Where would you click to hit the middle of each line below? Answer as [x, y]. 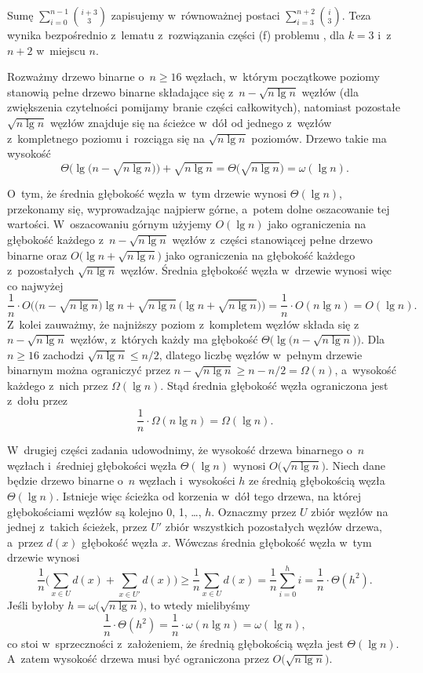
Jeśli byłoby [36, 605]
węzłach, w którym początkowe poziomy [283, 76]
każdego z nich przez [58, 385]
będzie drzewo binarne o [65, 480]
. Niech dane [356, 465]
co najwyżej [35, 285]
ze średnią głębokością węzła [317, 480]
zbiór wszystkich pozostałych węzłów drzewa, [273, 527]
